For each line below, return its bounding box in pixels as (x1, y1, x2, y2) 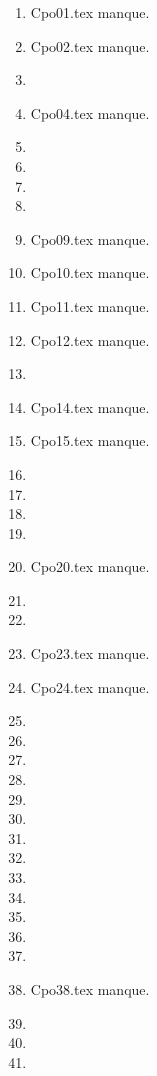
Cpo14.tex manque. (30, 396, 150, 417)
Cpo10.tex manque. (30, 262, 150, 283)
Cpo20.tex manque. (30, 556, 150, 577)
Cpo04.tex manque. (30, 102, 150, 123)
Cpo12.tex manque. (30, 329, 150, 350)
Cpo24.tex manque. (30, 676, 150, 697)
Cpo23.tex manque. (30, 643, 150, 664)
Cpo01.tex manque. (30, 2, 150, 22)
